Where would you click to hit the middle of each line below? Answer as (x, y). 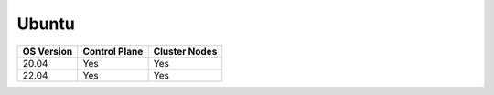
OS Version (48, 51)
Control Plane (113, 51)
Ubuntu (46, 24)
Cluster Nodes (185, 51)
